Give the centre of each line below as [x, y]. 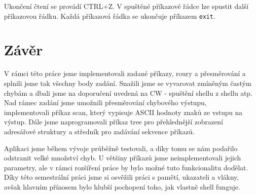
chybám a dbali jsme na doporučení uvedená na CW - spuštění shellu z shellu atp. [128, 93]
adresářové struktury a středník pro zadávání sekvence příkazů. [99, 131]
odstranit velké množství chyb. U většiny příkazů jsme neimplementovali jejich [123, 158]
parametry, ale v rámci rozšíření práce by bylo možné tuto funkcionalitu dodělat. [126, 167]
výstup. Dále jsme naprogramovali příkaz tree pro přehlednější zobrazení [114, 122]
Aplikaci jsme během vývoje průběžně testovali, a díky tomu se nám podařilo [121, 148]
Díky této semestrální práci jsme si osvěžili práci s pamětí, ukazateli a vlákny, [121, 177]
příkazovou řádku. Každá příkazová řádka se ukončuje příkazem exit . [110, 16]
